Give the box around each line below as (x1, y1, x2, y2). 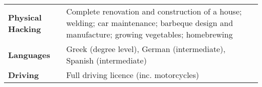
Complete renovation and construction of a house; (66, 5, 242, 17)
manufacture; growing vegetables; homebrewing (66, 28, 233, 40)
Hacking (8, 22, 41, 34)
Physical (8, 11, 42, 23)
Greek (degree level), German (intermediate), (66, 43, 226, 54)
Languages (8, 48, 50, 60)
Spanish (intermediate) (66, 54, 147, 66)
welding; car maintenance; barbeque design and (66, 17, 233, 28)
